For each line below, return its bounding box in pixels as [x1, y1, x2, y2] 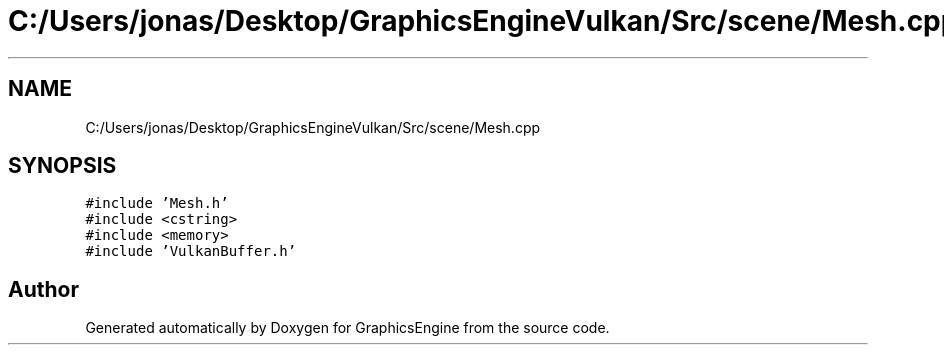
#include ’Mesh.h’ [85, 195, 229, 212]
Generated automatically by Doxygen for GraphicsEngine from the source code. [85, 319, 610, 337]
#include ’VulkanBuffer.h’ [85, 243, 297, 260]
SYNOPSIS [8, 153, 117, 179]
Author [8, 276, 79, 302]
